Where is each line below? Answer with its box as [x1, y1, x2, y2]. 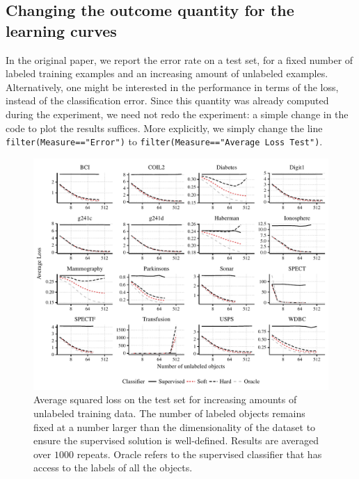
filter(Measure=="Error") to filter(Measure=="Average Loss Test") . [6, 134, 323, 149]
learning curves [6, 19, 117, 41]
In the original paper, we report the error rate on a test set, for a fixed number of [6, 52, 353, 67]
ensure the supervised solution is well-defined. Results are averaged [33, 433, 319, 448]
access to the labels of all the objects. [33, 460, 193, 475]
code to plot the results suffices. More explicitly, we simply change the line [6, 120, 323, 135]
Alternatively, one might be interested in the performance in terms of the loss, [6, 79, 339, 94]
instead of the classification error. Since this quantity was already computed [6, 93, 329, 108]
